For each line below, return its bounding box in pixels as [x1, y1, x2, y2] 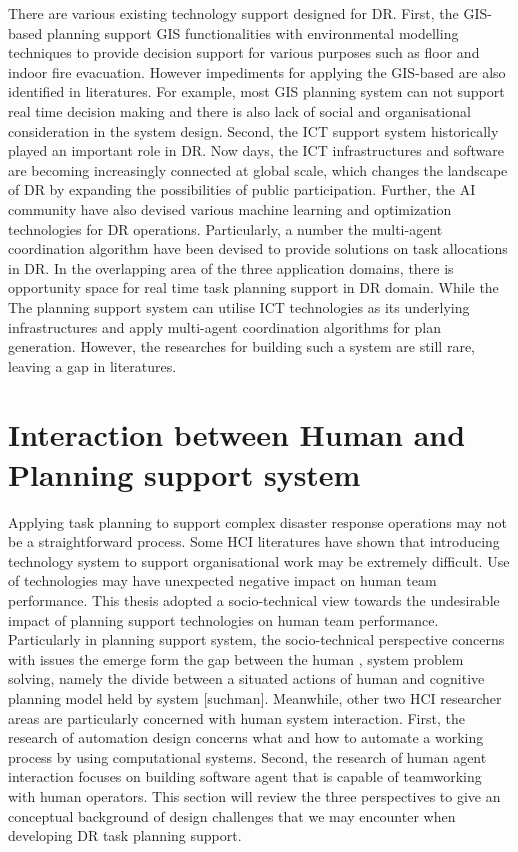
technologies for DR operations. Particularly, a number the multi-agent [8, 218, 443, 239]
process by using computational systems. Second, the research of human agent [8, 746, 487, 767]
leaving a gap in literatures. [8, 355, 177, 376]
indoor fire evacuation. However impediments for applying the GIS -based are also [8, 61, 506, 82]
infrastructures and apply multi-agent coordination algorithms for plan [8, 316, 441, 337]
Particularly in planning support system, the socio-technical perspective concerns [8, 629, 505, 650]
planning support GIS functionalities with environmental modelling [46, 22, 459, 43]
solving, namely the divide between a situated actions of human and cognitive [8, 668, 485, 689]
